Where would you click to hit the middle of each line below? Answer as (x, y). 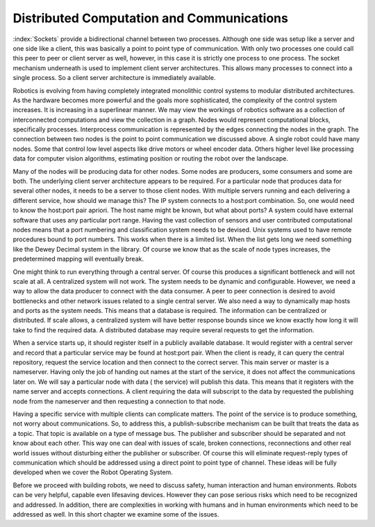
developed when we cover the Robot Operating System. (93, 472)
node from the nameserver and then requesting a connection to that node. (119, 401)
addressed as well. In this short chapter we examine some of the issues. (116, 514)
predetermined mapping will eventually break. (78, 259)
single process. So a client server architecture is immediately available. (114, 78)
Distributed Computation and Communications (150, 18)
